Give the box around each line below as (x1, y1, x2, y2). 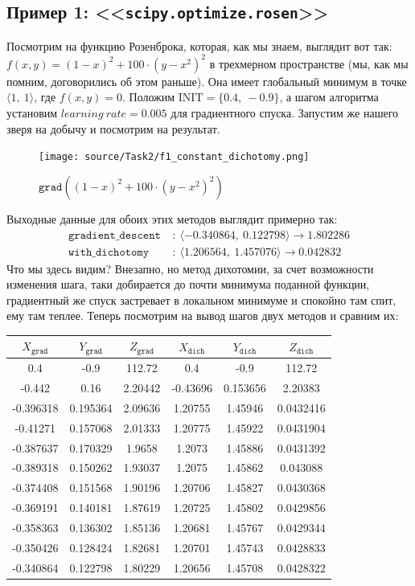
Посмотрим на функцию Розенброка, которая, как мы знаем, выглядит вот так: (6, 37, 392, 54)
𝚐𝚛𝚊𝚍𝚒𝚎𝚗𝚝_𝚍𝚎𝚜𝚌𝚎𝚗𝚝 (68, 229, 161, 241)
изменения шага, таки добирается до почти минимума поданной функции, (6, 276, 370, 293)
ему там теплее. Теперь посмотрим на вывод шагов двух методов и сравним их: (6, 307, 399, 324)
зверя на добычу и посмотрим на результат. (6, 120, 220, 137)
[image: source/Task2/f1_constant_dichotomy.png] (39, 151, 310, 163)
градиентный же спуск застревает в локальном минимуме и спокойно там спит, (6, 291, 397, 308)
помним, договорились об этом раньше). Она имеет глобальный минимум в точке (6, 72, 407, 89)
